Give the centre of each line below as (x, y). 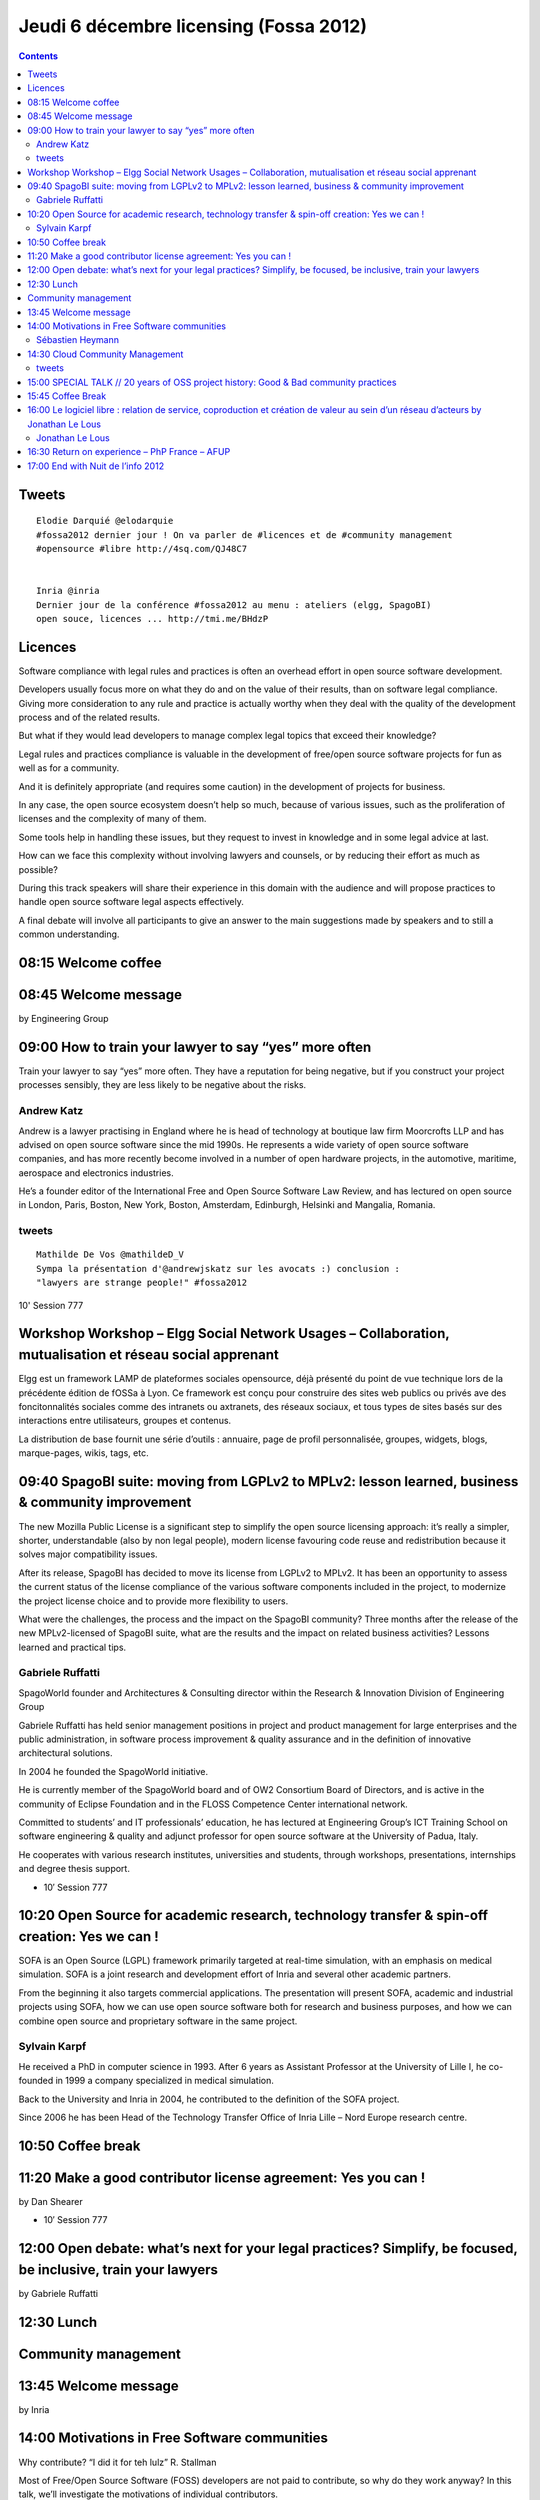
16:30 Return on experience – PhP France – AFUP (129, 452)
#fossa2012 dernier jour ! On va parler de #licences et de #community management (244, 534)
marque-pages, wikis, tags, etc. (83, 1453)
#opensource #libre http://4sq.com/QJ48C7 (142, 549)
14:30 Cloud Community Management (105, 354)
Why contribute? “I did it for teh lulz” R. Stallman (117, 2462)
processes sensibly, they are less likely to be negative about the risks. (162, 1085)
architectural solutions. (66, 1753)
